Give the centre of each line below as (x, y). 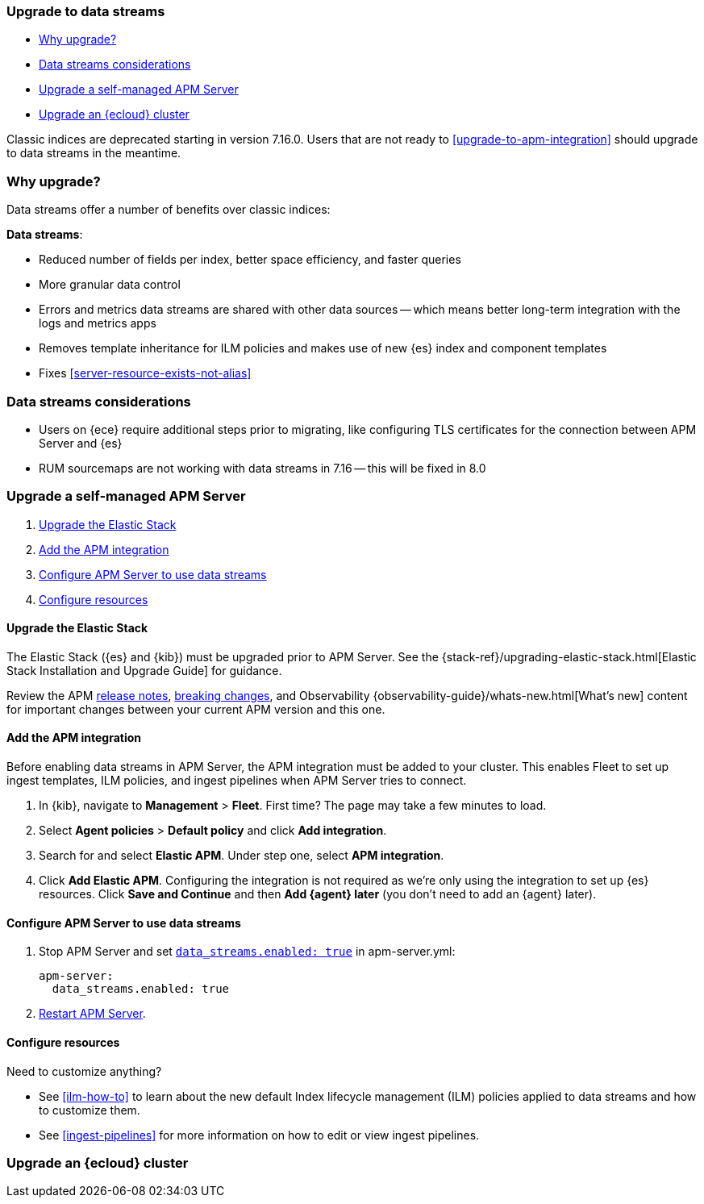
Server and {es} (81, 443)
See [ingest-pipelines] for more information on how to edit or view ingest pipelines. (259, 1135)
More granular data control (110, 285)
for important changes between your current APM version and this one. (196, 709)
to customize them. (90, 1110)
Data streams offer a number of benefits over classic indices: (169, 210)
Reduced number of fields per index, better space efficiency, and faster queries (250, 260)
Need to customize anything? (84, 1071)
